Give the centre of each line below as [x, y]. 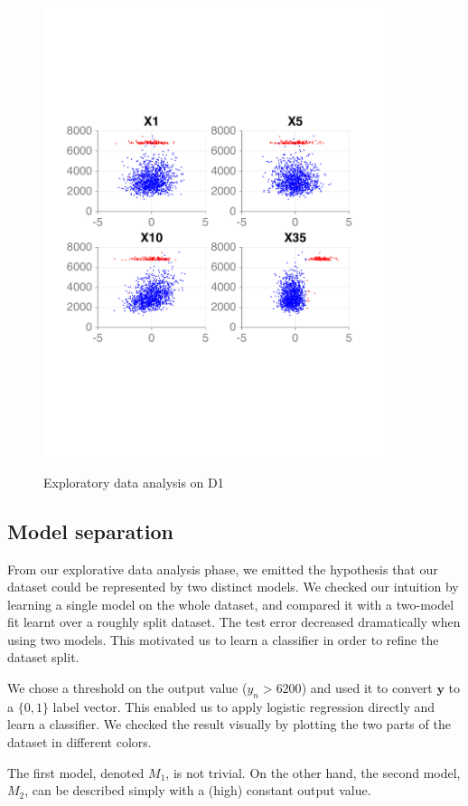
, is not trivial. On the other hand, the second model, [313, 772]
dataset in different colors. [80, 742]
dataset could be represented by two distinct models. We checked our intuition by [233, 587]
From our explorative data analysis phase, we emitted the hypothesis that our [223, 569]
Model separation [90, 531]
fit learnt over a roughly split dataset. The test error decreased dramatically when [234, 622]
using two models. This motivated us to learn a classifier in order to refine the [223, 639]
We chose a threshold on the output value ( [127, 688]
